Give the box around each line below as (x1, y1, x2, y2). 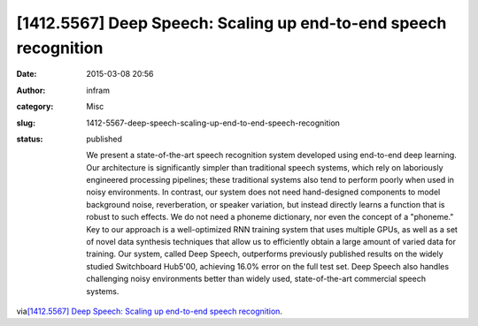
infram (86, 85, 111, 95)
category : (16, 102, 54, 112)
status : (16, 133, 43, 144)
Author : (16, 85, 46, 95)
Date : (16, 69, 37, 80)
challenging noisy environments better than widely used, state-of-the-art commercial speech (86, 274, 427, 284)
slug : (16, 118, 35, 128)
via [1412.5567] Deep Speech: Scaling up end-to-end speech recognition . (16, 306, 283, 316)
